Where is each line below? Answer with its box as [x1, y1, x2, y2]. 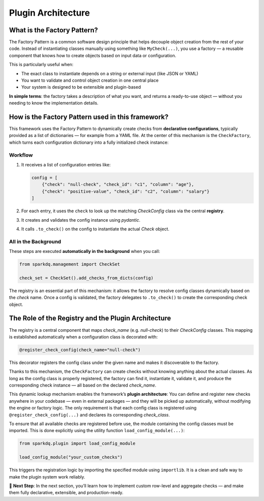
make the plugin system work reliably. [9, 474, 86, 479]
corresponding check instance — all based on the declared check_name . [9, 382, 156, 388]
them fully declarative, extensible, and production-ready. [9, 490, 124, 496]
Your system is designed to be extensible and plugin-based [21, 84, 141, 90]
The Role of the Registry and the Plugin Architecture [9, 314, 171, 322]
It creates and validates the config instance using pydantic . [21, 217, 140, 223]
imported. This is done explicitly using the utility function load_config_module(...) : [9, 428, 185, 433]
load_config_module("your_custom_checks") [19, 455, 123, 460]
